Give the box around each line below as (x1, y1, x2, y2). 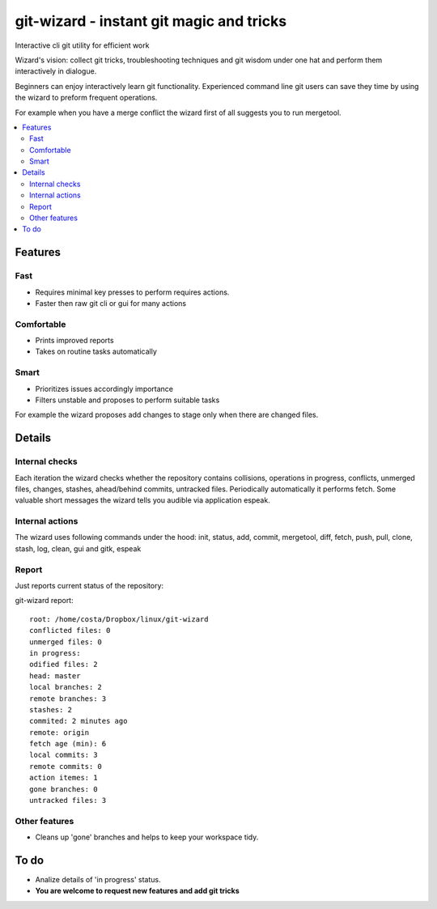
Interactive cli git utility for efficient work (15, 40, 150, 50)
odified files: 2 (29, 660, 98, 669)
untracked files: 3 (29, 796, 107, 805)
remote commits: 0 (29, 762, 103, 771)
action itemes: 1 (29, 773, 98, 783)
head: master (29, 671, 81, 680)
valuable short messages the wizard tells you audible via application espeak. (15, 495, 270, 505)
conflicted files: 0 (29, 626, 111, 635)
